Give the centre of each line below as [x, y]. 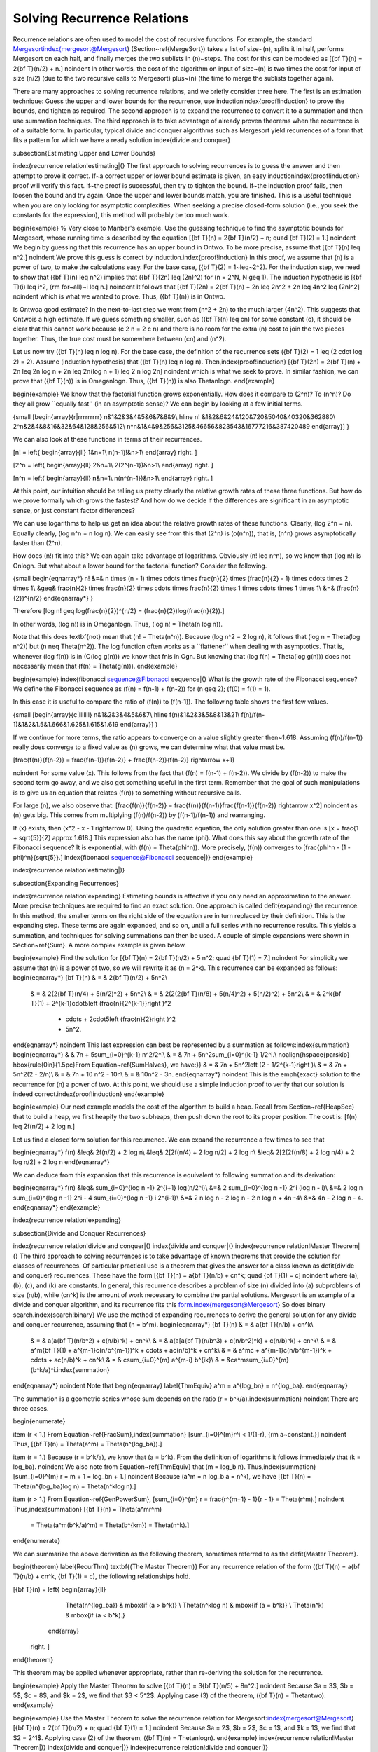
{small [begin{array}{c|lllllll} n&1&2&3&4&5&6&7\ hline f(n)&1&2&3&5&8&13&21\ [126, 714]
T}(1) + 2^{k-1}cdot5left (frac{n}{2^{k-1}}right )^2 [101, 1003]
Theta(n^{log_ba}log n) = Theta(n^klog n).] [75, 1486]
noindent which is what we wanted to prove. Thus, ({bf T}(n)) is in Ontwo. [119, 296]
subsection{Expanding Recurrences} [66, 883]
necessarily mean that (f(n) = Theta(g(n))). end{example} [95, 666]
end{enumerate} [37, 1541]
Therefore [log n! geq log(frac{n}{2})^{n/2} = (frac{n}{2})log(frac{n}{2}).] [119, 611]
